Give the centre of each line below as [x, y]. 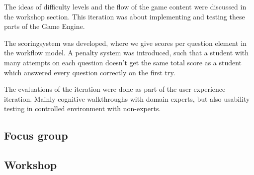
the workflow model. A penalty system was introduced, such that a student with [127, 53]
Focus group [36, 135]
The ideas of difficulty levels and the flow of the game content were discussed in [125, 6]
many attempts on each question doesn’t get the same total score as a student [123, 62]
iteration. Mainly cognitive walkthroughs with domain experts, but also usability [127, 98]
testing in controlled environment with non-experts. [83, 108]
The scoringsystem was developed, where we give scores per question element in [125, 43]
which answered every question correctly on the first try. [90, 72]
